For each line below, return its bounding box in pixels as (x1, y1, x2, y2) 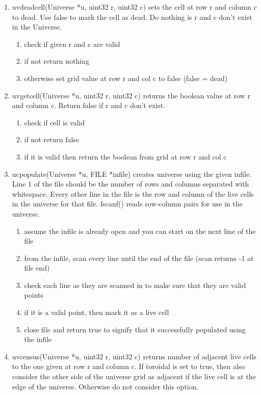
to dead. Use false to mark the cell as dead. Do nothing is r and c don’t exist (12, 11, 252, 22)
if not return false (24, 134, 80, 145)
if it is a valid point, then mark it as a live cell (24, 307, 169, 318)
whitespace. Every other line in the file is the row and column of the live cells (12, 188, 254, 199)
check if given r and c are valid (24, 38, 120, 49)
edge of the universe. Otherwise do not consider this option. (12, 381, 199, 391)
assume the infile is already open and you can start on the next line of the (24, 225, 256, 236)
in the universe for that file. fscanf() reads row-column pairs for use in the (12, 198, 243, 209)
